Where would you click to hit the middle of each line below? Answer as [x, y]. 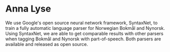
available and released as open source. [47, 44]
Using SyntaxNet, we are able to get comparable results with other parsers [84, 33]
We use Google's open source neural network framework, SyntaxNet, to [81, 23]
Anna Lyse [28, 9]
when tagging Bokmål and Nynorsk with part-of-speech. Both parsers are [83, 39]
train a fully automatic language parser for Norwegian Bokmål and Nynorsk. [85, 28]
